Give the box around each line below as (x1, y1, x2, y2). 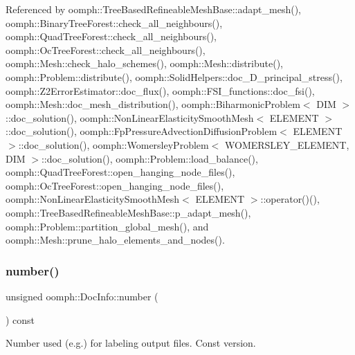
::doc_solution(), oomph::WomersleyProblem (18, 137, 209, 152)
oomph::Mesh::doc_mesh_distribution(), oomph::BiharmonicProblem (6, 97, 300, 111)
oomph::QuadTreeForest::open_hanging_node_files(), (6, 165, 235, 179)
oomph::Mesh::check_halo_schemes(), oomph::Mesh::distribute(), (6, 56, 284, 71)
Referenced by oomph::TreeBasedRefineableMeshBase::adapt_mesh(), (6, 2, 301, 16)
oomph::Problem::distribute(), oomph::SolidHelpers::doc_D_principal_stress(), (6, 69, 343, 84)
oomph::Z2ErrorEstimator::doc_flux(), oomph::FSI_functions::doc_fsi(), (6, 83, 315, 98)
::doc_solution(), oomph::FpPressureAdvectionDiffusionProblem (6, 124, 277, 138)
